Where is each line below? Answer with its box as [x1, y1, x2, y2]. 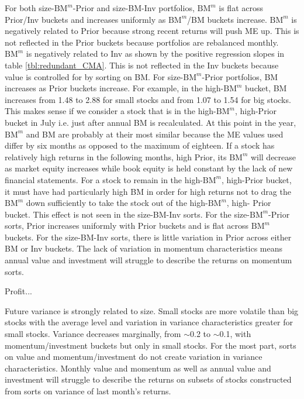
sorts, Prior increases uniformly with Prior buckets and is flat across [5, 219, 249, 232]
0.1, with [219, 328, 251, 340]
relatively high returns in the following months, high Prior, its [5, 150, 227, 163]
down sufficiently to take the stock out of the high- [26, 197, 208, 209]
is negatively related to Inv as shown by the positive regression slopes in [26, 47, 285, 60]
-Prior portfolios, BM [202, 70, 278, 82]
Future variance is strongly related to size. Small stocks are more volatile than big [5, 304, 299, 317]
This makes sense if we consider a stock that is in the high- [5, 105, 216, 117]
